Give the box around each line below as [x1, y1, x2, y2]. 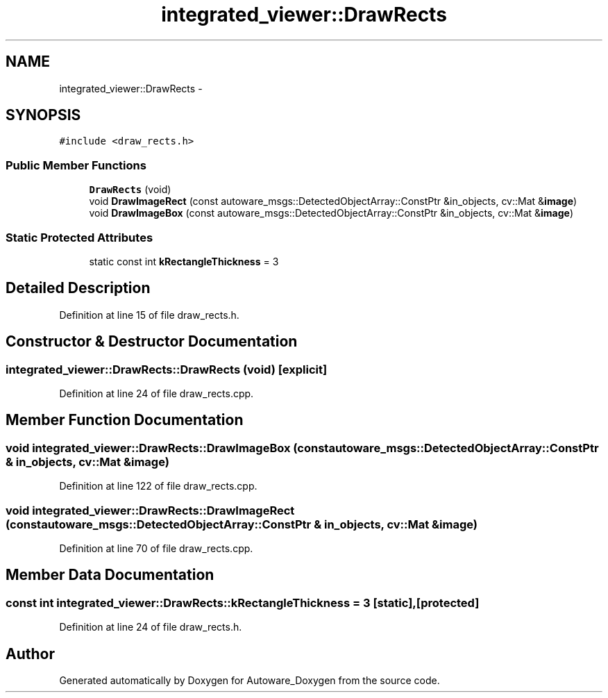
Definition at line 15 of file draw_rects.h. [59, 308, 239, 321]
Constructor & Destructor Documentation [6, 333, 298, 351]
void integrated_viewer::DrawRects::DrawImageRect [6, 503, 295, 517]
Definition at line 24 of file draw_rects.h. [59, 621, 242, 633]
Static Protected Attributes [6, 230, 153, 244]
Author [6, 645, 55, 663]
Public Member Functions [6, 158, 146, 172]
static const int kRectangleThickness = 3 [89, 255, 279, 267]
